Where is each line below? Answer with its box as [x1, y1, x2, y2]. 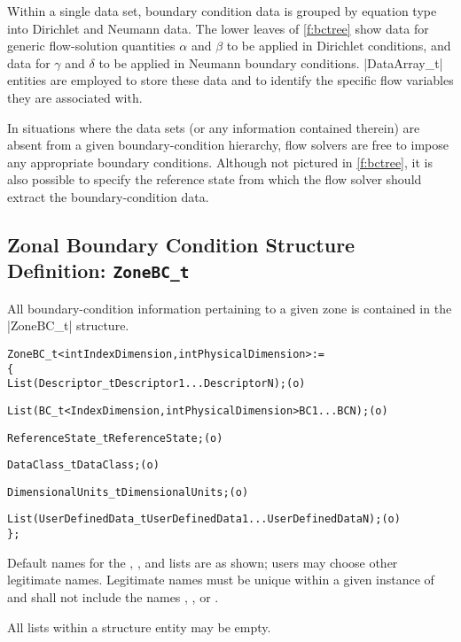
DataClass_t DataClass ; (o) [7, 459, 160, 472]
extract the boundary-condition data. [7, 187, 209, 205]
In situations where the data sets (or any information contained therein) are [7, 118, 420, 136]
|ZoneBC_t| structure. [7, 316, 129, 335]
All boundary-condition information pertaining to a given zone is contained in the [7, 298, 452, 317]
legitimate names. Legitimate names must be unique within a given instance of [7, 570, 434, 589]
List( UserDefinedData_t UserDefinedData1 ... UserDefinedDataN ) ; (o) [7, 513, 401, 526]
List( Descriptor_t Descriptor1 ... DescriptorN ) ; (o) [7, 377, 306, 391]
